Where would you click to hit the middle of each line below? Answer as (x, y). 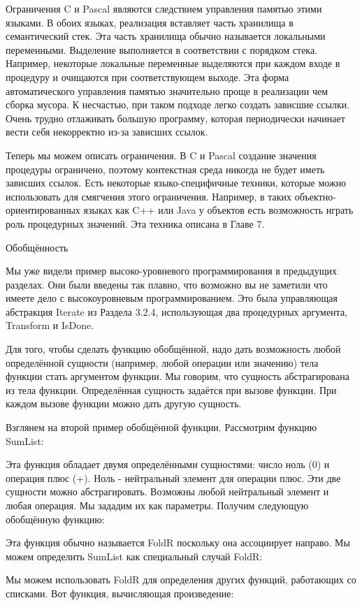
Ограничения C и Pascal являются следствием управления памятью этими (164, 8)
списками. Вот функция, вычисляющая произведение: (120, 593)
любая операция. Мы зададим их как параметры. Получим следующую (157, 505)
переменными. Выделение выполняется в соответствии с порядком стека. (162, 49)
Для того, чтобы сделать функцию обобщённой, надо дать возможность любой (173, 349)
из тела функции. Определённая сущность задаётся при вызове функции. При (171, 389)
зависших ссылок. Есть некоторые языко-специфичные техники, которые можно (176, 183)
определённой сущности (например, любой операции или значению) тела (162, 362)
